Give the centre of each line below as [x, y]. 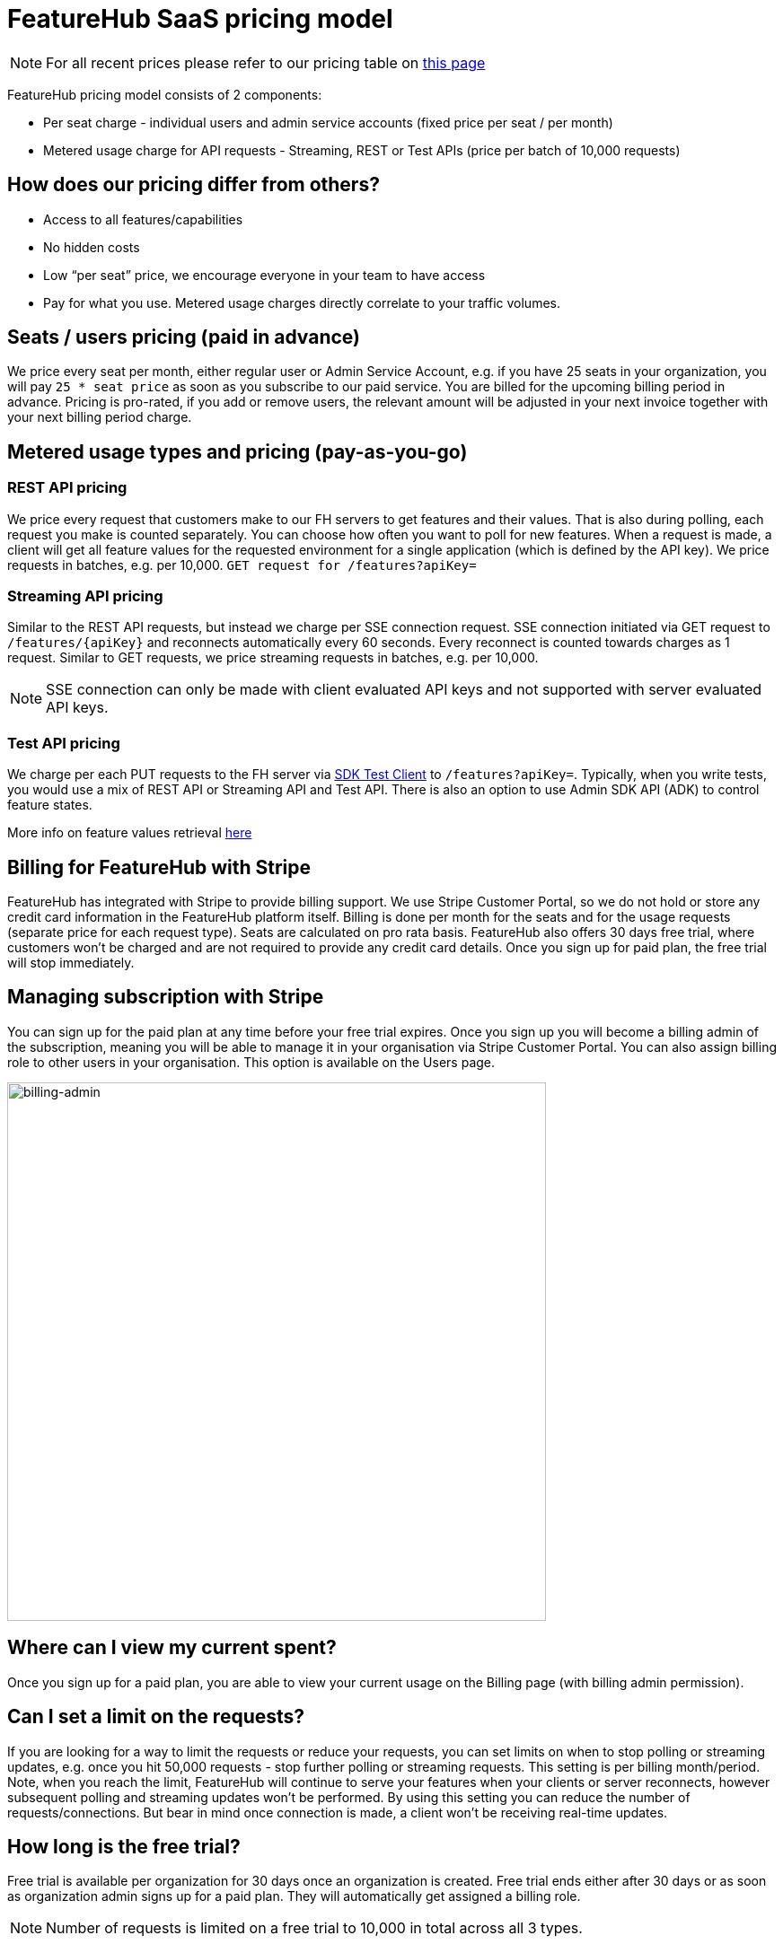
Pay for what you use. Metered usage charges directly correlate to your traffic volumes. [302, 302]
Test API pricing [64, 743]
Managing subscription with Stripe [166, 997]
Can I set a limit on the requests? [156, 1717]
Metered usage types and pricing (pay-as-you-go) [238, 451]
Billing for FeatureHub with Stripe [159, 867]
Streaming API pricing [85, 596]
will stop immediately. [71, 963]
